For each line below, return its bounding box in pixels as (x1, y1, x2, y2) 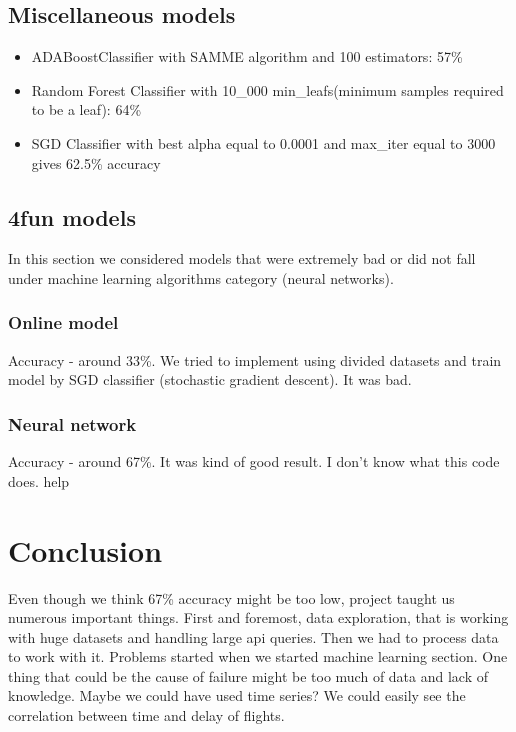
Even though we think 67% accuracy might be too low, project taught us (8, 587, 455, 608)
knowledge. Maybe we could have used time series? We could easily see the (8, 685, 466, 706)
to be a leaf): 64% (31, 99, 142, 120)
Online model (8, 310, 119, 335)
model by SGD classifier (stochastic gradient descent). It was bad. (8, 369, 412, 390)
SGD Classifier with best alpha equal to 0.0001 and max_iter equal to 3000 (31, 132, 496, 153)
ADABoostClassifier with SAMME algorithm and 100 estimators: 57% (31, 46, 463, 67)
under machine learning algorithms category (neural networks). (8, 267, 394, 288)
